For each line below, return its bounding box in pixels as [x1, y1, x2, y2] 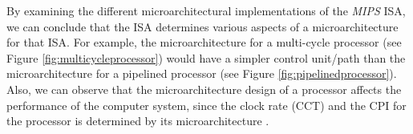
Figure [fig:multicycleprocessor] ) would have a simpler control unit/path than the [6, 49, 406, 66]
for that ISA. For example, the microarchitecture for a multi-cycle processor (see [6, 34, 402, 51]
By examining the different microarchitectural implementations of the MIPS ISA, [6, 2, 406, 18]
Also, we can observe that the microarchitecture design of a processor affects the [6, 80, 402, 97]
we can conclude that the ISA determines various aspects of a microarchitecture [6, 18, 399, 35]
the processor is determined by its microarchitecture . [6, 112, 269, 129]
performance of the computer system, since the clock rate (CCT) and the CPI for [6, 96, 407, 113]
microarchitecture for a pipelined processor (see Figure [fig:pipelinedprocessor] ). [6, 65, 397, 82]
